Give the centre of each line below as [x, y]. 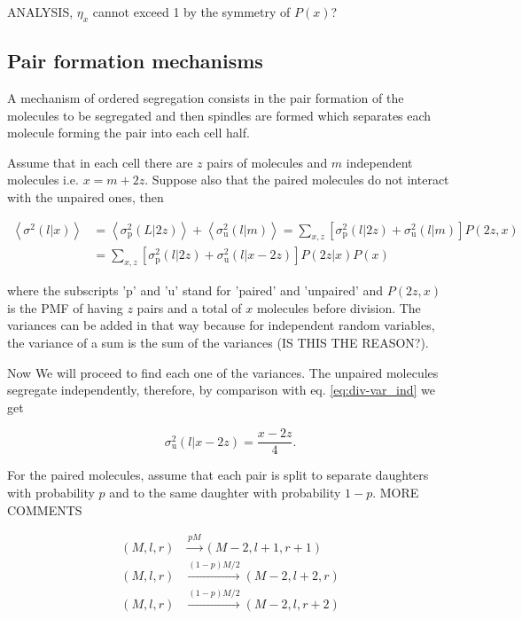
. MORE [396, 493]
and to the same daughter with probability [225, 493]
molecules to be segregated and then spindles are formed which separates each [219, 115]
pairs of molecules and [267, 162]
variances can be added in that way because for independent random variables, [221, 325]
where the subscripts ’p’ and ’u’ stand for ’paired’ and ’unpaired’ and [195, 290]
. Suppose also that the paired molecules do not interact [297, 180]
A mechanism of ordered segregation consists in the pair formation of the [206, 98]
